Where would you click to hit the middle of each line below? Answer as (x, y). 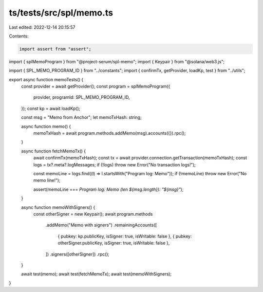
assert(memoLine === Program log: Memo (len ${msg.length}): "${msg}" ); (108, 189)
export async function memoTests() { (46, 79)
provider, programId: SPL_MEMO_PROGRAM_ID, (82, 97)
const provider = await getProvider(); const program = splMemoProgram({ (96, 86)
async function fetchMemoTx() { (54, 151)
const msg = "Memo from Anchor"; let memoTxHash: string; (81, 117)
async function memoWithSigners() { (58, 207)
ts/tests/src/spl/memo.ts (61, 13)
